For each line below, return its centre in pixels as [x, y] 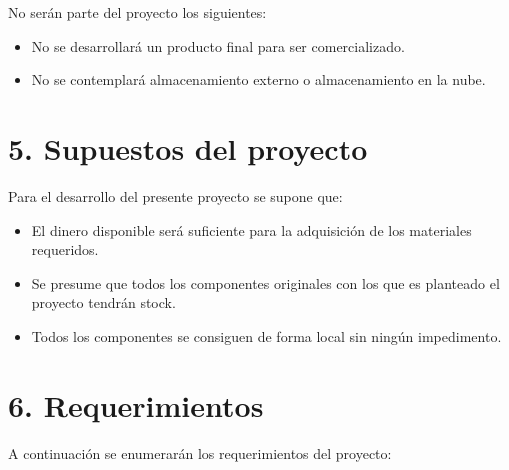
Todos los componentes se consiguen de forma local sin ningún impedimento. [266, 335]
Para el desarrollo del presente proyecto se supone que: [175, 195]
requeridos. [65, 249]
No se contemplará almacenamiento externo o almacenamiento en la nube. [258, 79]
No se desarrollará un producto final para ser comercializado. [218, 45]
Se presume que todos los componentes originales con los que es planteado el [265, 282]
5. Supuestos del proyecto [188, 147]
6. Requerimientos [136, 404]
